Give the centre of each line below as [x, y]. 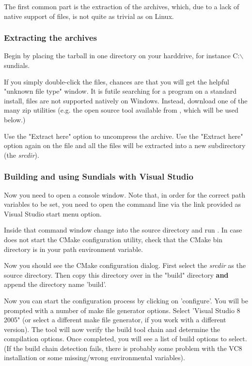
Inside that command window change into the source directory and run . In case [123, 230]
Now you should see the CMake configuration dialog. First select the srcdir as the [125, 265]
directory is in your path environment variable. [73, 249]
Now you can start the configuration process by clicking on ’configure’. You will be [126, 300]
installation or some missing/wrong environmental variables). [94, 358]
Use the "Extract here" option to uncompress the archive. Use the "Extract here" [124, 136]
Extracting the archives [51, 38]
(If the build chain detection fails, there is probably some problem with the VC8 [123, 348]
